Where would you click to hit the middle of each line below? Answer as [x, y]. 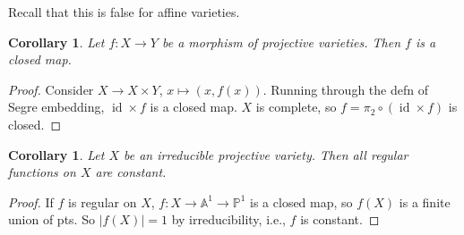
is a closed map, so [301, 201]
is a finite [425, 201]
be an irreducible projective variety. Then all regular [266, 154]
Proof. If [31, 201]
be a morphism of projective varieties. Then [282, 42]
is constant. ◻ [340, 219]
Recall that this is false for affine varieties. [124, 12]
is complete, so [296, 107]
